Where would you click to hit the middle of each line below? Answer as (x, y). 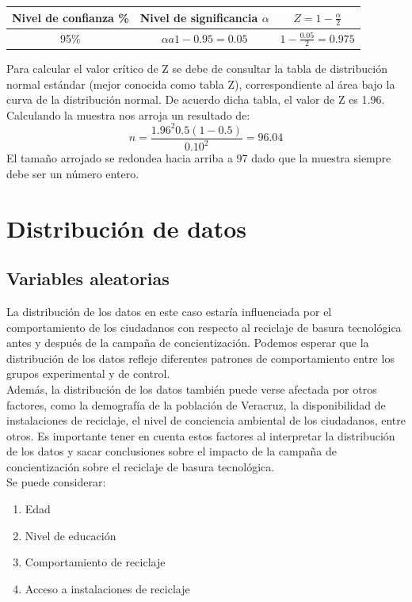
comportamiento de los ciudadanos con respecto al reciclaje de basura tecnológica (204, 327)
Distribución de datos (127, 228)
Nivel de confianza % (71, 17)
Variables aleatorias (88, 278)
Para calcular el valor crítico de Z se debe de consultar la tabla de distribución (197, 68)
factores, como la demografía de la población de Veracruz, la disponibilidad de (196, 404)
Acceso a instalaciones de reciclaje (107, 588)
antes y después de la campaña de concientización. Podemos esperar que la (188, 343)
